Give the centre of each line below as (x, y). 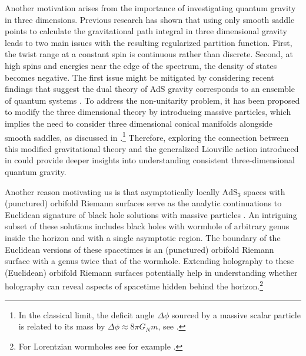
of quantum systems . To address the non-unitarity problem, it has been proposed (152, 100)
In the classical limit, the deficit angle (87, 314)
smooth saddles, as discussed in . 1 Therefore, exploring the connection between (147, 136)
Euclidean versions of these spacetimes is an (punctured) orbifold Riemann (139, 249)
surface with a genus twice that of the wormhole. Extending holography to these (149, 261)
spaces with (265, 191)
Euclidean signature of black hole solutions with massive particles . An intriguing (151, 214)
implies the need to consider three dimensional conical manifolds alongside (139, 123)
